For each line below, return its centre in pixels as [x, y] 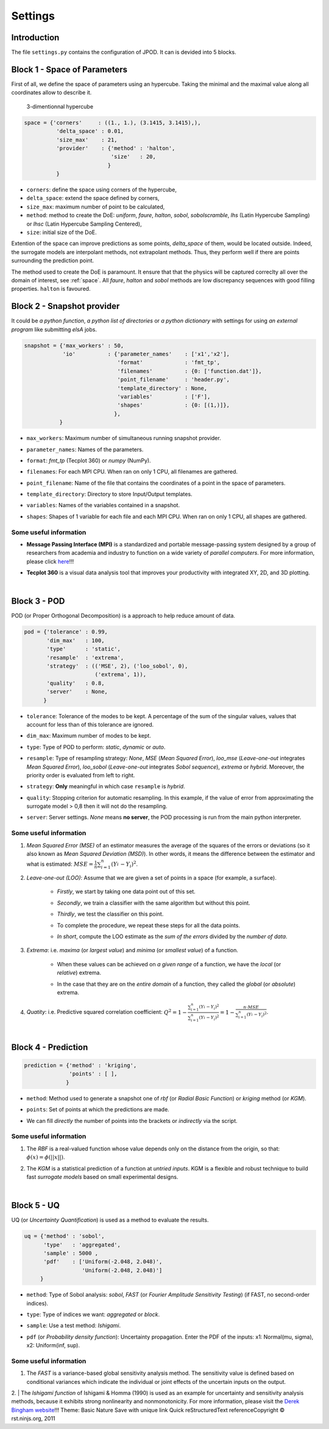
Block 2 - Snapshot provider [65, 306]
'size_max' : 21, [87, 140]
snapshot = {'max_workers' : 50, [74, 345]
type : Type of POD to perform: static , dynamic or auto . [96, 747]
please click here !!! [50, 561]
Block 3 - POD [38, 601]
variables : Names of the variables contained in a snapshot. [103, 505]
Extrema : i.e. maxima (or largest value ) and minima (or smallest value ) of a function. [133, 950]
